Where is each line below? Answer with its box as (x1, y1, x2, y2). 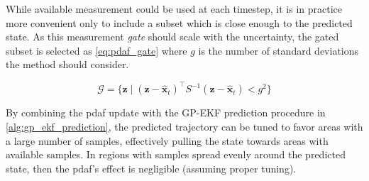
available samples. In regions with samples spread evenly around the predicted (6, 147, 346, 162)
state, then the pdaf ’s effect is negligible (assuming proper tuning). (6, 160, 297, 175)
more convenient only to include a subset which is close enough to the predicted (6, 15, 353, 30)
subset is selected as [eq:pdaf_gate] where (6, 43, 187, 57)
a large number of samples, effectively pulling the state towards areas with (6, 133, 329, 148)
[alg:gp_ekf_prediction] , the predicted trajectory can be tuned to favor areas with (6, 119, 363, 134)
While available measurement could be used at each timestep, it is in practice (6, 1, 342, 16)
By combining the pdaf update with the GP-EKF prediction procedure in (6, 105, 326, 120)
